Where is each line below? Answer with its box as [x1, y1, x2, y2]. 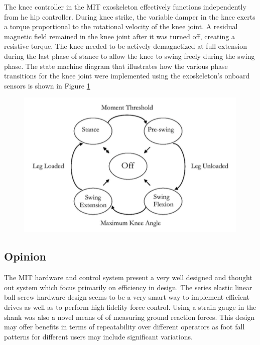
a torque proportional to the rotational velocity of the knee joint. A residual [4, 21, 238, 32]
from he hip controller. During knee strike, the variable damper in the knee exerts [4, 11, 255, 22]
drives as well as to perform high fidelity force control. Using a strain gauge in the [4, 301, 256, 312]
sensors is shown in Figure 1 [4, 80, 90, 91]
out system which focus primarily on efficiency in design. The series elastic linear [4, 282, 252, 292]
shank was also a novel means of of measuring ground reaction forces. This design [4, 311, 255, 322]
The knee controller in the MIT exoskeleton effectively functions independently [4, 2, 246, 12]
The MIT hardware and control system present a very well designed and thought [4, 272, 252, 283]
